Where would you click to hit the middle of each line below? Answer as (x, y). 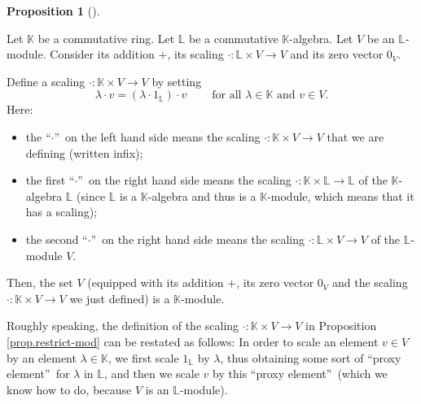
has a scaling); (61, 212)
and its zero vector (337, 54)
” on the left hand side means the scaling (157, 136)
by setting (177, 81)
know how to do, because (69, 389)
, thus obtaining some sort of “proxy (311, 357)
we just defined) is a (120, 298)
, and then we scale (151, 374)
